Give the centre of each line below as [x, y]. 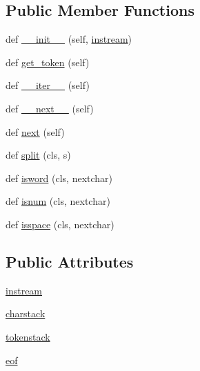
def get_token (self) [48, 62]
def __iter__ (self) [48, 85]
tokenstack [28, 336]
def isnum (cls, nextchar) [58, 201]
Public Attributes [70, 261]
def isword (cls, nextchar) [59, 178]
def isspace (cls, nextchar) [60, 224]
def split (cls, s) [38, 155]
